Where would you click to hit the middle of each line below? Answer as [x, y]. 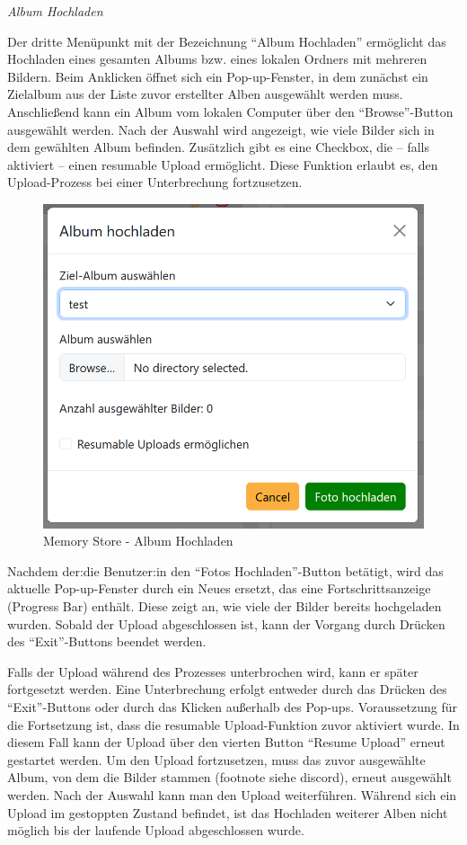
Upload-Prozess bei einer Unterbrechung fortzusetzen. [155, 182]
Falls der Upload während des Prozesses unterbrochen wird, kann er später [213, 671]
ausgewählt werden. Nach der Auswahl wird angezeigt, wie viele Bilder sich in [221, 129]
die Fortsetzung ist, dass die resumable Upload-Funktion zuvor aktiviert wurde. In [233, 724]
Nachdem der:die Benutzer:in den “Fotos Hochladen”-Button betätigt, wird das [225, 570]
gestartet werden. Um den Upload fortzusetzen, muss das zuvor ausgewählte [216, 759]
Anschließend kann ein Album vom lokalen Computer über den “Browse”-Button [230, 111]
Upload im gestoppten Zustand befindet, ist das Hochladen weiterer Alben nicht [228, 812]
